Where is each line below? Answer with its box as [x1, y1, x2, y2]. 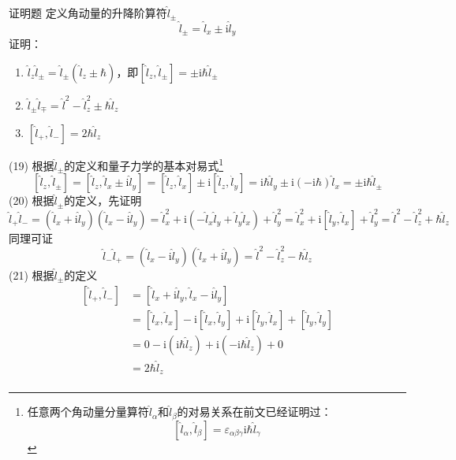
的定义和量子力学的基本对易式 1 [64, 155, 223, 173]
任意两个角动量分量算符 [27, 403, 149, 420]
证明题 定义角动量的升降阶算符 [9, 5, 167, 20]
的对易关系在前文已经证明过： [177, 403, 332, 420]
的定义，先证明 [64, 192, 142, 209]
